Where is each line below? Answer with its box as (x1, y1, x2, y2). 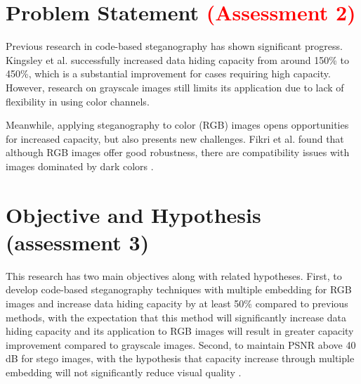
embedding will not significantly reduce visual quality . (6, 364, 242, 379)
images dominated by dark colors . (6, 158, 154, 173)
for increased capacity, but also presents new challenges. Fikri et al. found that (6, 131, 344, 146)
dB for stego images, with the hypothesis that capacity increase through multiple (6, 351, 355, 366)
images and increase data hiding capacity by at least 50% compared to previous (6, 295, 348, 310)
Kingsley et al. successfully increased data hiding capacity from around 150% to (6, 52, 349, 67)
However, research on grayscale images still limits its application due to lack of (6, 79, 344, 94)
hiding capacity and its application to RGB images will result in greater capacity (6, 324, 354, 338)
